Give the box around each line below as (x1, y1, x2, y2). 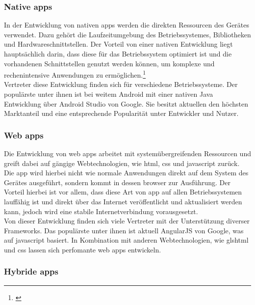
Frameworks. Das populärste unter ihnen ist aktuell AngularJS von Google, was (4, 225, 244, 235)
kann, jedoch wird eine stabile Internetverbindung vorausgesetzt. (4, 206, 198, 216)
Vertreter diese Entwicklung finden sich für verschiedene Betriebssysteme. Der (4, 79, 238, 89)
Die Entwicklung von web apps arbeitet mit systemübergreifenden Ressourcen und (4, 148, 251, 159)
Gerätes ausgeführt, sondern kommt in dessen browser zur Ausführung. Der (4, 177, 231, 187)
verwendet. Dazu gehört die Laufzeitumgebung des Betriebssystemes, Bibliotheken (4, 29, 251, 39)
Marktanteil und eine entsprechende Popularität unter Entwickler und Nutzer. (4, 108, 239, 118)
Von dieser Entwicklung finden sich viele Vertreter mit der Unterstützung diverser (4, 216, 250, 226)
